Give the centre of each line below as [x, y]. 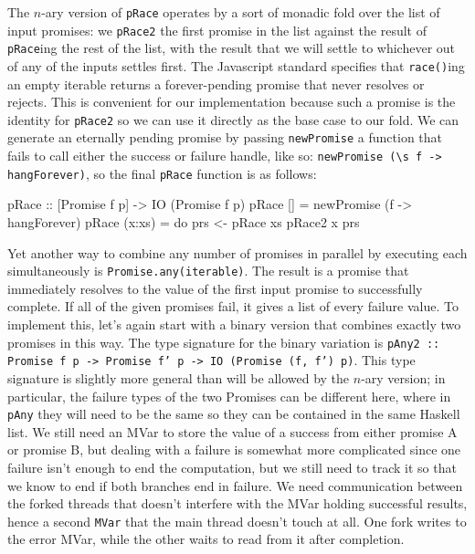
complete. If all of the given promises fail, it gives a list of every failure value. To [233, 306]
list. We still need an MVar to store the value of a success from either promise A [232, 431]
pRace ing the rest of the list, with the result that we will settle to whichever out [232, 48]
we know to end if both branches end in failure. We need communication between [235, 485]
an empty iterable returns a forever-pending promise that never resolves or [216, 84]
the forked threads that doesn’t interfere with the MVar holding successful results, [237, 503]
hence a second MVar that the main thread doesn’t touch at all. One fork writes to [237, 521]
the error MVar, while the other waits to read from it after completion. [206, 539]
